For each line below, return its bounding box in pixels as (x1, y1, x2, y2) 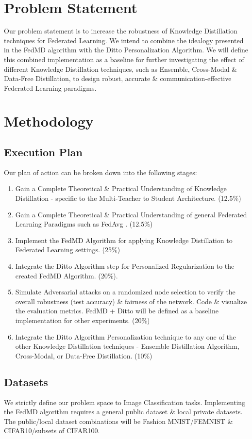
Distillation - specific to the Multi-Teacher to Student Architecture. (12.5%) (15, 193, 241, 203)
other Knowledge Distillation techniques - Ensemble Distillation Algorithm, (15, 341, 239, 351)
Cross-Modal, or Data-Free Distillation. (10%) (15, 350, 152, 360)
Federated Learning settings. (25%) (15, 244, 120, 255)
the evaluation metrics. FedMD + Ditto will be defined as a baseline (15, 306, 218, 316)
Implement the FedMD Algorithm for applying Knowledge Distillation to (15, 235, 233, 245)
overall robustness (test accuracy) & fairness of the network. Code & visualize (15, 296, 247, 306)
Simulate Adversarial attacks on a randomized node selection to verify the (15, 287, 235, 297)
